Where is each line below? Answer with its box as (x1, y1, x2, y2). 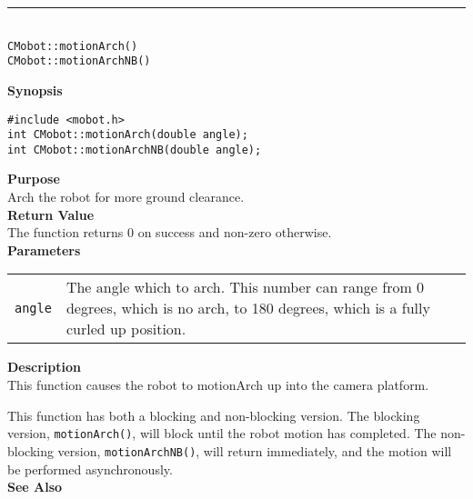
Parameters (7, 240, 81, 259)
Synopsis (7, 80, 63, 99)
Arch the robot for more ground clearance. (7, 187, 245, 206)
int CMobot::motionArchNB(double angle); (7, 143, 262, 156)
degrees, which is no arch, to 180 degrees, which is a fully (65, 297, 430, 319)
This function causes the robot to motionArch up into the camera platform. (7, 375, 429, 394)
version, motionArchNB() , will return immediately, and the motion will (57, 441, 452, 460)
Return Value (7, 205, 95, 224)
